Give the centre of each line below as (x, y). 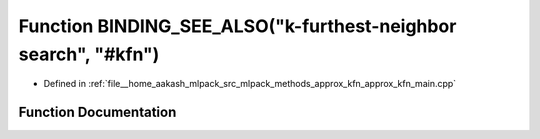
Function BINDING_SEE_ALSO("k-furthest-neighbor (237, 26)
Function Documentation (97, 112)
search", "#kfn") (89, 54)
